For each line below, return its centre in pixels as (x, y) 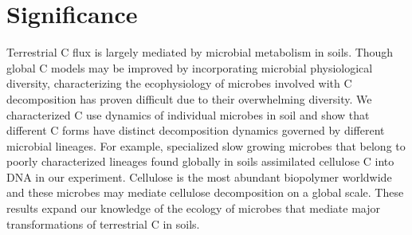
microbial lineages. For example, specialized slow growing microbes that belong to (206, 145)
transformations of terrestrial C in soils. (103, 223)
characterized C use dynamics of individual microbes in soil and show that (188, 114)
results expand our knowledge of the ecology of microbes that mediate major (193, 208)
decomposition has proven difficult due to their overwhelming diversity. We (189, 98)
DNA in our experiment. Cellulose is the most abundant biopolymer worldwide (199, 176)
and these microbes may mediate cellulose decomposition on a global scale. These (205, 192)
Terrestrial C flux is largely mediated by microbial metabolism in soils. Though (200, 52)
